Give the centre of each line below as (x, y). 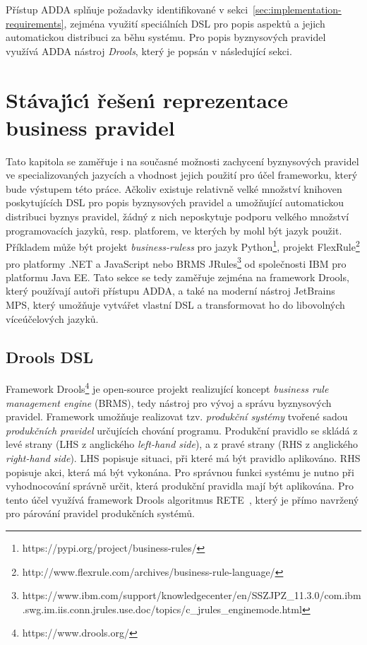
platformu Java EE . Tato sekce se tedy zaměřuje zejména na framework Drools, (178, 277)
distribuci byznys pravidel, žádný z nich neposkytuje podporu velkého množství (178, 217)
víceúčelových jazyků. (52, 318)
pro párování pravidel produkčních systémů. (100, 513)
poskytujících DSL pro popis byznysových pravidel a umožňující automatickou (175, 202)
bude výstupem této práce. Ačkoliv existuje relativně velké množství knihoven (174, 188)
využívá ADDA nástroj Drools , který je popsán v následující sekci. (149, 51)
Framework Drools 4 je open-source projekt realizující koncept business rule (167, 387)
